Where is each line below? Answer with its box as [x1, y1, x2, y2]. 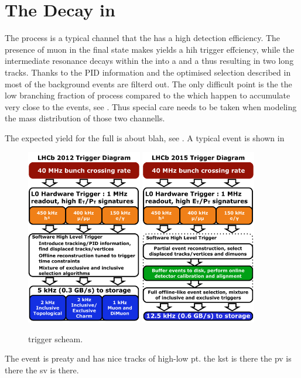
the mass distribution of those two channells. [5, 112, 165, 124]
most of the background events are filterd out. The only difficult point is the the [5, 77, 292, 90]
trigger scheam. [28, 332, 83, 345]
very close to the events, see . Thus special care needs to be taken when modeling [5, 100, 297, 113]
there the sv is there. [5, 363, 79, 376]
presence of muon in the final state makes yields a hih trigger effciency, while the [5, 43, 295, 55]
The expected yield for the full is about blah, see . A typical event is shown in [5, 131, 285, 144]
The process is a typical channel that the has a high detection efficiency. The [5, 32, 281, 44]
